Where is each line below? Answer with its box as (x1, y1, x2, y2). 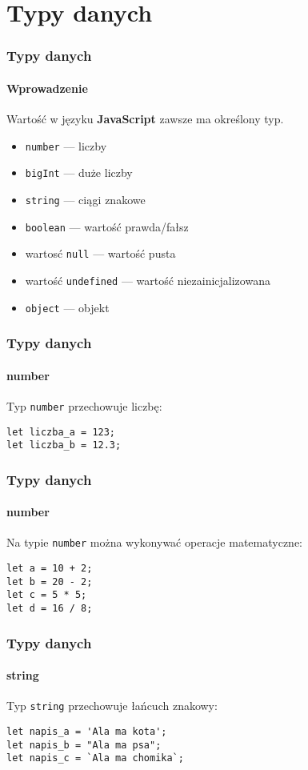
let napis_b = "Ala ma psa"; (6, 739, 162, 751)
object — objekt (25, 299, 110, 315)
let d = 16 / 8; (6, 603, 93, 615)
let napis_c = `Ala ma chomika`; (6, 752, 184, 764)
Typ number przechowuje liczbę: (6, 397, 162, 414)
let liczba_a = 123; (6, 426, 116, 438)
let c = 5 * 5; (6, 589, 87, 601)
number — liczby (25, 137, 107, 154)
